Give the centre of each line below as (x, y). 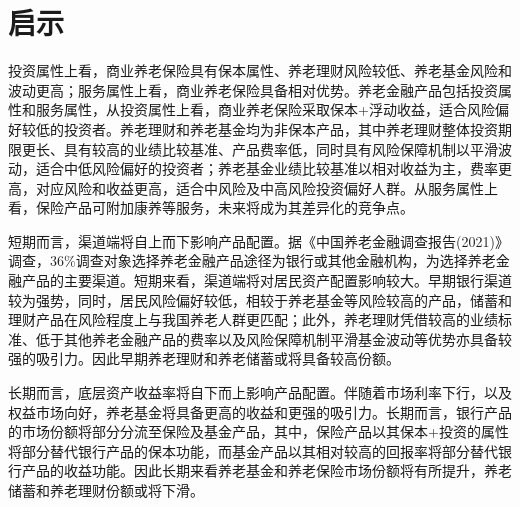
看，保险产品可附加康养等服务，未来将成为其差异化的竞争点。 (211, 207)
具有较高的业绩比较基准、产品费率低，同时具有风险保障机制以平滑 (280, 148)
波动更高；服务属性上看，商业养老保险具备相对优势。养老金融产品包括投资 (253, 89)
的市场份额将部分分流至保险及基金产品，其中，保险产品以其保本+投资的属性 (258, 431)
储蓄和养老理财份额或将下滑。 (106, 490)
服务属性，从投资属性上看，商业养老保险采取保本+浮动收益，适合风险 (265, 109)
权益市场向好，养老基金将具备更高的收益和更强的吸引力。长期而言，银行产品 (260, 411)
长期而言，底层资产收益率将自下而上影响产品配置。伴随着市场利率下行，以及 (260, 392)
